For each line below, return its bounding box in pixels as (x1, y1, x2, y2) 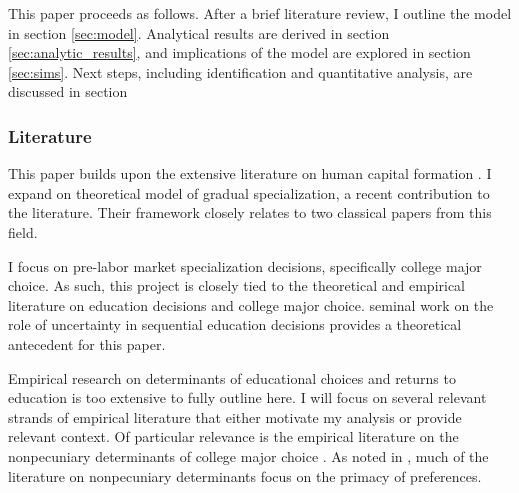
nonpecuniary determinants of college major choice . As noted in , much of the (8, 445, 489, 466)
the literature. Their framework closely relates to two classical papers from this (8, 202, 492, 223)
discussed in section (8, 81, 128, 102)
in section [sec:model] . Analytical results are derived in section (8, 22, 390, 43)
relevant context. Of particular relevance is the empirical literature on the (8, 426, 459, 447)
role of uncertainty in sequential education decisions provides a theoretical (8, 314, 462, 335)
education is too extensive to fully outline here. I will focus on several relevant (8, 387, 487, 408)
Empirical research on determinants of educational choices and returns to (8, 367, 456, 388)
